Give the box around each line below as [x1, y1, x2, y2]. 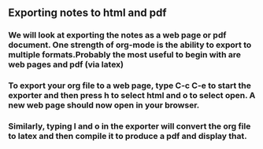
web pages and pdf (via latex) [8, 59, 124, 70]
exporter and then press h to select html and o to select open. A [8, 90, 256, 101]
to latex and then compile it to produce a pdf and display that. [8, 131, 247, 142]
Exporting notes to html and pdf [8, 6, 167, 20]
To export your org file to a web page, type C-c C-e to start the [8, 80, 252, 91]
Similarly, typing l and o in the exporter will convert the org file [8, 121, 251, 132]
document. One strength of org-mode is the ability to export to [8, 39, 252, 50]
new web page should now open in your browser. [8, 100, 200, 111]
